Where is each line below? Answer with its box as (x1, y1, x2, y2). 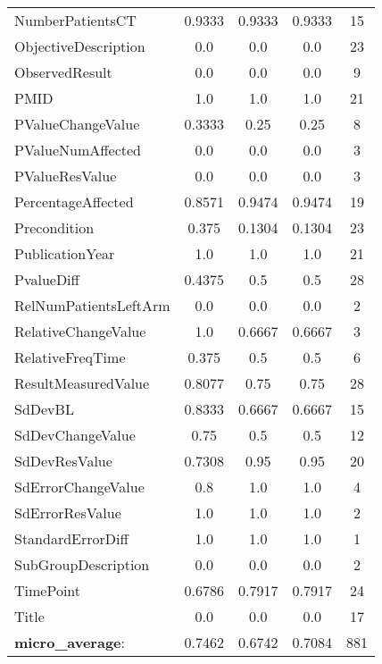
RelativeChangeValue (14, 321, 146, 341)
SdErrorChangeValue (14, 476, 145, 497)
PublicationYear (14, 243, 115, 264)
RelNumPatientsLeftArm (14, 295, 170, 315)
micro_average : (14, 632, 125, 652)
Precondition (14, 217, 95, 238)
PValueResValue (14, 165, 117, 186)
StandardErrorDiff (14, 528, 129, 549)
